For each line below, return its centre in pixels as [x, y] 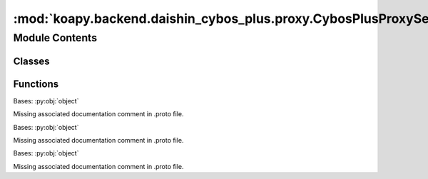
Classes [31, 61]
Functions [36, 84]
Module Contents [55, 38]
